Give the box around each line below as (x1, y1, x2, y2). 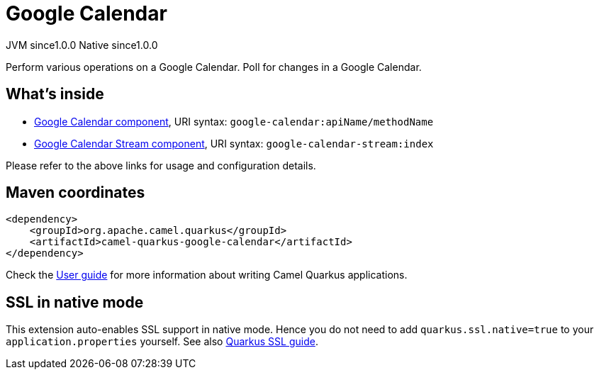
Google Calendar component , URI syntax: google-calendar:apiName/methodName (34, 115, 434, 128)
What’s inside (6, 85, 104, 103)
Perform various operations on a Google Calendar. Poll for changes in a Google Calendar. (6, 60, 422, 73)
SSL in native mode (6, 293, 144, 311)
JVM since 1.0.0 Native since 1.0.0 (6, 38, 158, 51)
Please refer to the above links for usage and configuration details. (6, 159, 316, 172)
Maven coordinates (6, 184, 145, 202)
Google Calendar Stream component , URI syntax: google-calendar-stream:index (34, 137, 434, 150)
